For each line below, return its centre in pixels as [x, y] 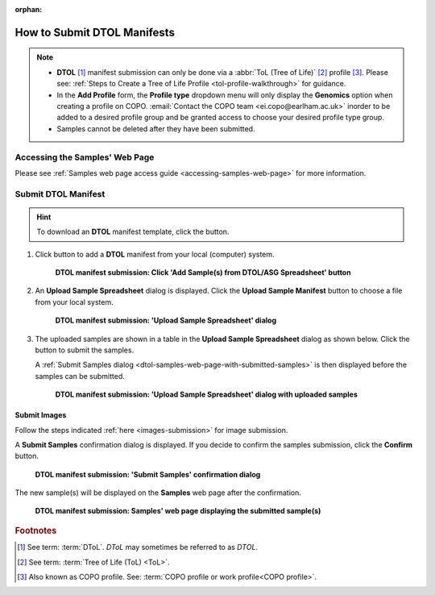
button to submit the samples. [85, 350]
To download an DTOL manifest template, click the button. [133, 232]
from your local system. [74, 302]
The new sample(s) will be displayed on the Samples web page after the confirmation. [158, 493]
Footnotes [36, 531]
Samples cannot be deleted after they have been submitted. [156, 128]
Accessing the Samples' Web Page [85, 157]
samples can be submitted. [80, 376]
